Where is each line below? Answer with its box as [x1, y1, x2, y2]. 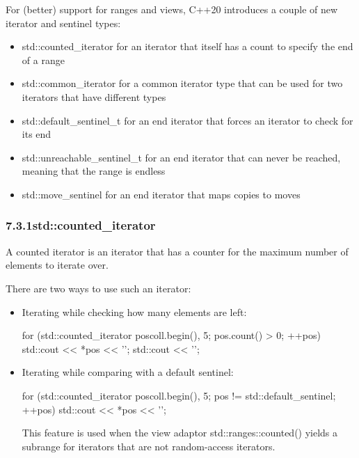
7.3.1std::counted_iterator [6, 216, 156, 234]
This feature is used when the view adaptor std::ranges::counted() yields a [22, 425, 338, 440]
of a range [22, 52, 65, 67]
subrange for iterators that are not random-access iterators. [22, 439, 276, 453]
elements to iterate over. [6, 258, 109, 272]
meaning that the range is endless [22, 164, 166, 178]
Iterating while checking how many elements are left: [22, 304, 247, 319]
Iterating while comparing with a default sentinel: [22, 365, 234, 379]
